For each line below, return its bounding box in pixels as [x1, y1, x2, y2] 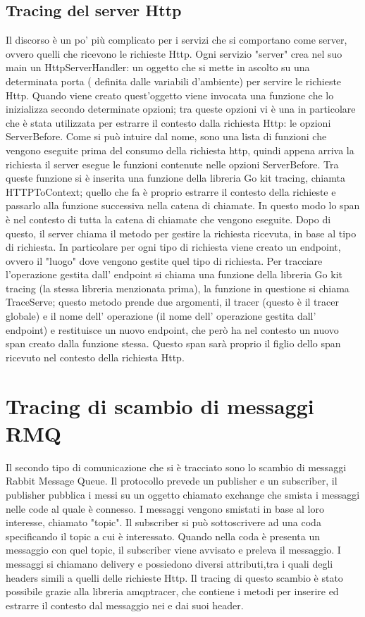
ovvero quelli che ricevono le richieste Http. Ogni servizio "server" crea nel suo [6, 46, 342, 61]
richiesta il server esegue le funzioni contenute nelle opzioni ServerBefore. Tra [6, 156, 339, 171]
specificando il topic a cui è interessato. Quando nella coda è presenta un [6, 528, 321, 543]
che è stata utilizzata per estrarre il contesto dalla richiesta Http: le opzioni [6, 115, 331, 130]
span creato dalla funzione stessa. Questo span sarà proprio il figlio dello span [6, 336, 341, 351]
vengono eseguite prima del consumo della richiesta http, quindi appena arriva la [6, 142, 354, 157]
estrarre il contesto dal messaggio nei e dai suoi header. [6, 597, 244, 612]
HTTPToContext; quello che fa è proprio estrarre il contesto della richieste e [6, 184, 336, 199]
